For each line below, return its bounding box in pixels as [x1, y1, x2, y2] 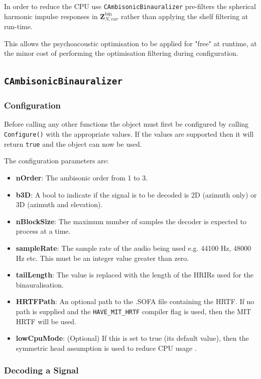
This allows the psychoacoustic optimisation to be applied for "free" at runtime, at [4, 38, 257, 48]
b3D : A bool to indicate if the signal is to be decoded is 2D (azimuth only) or [16, 189, 257, 200]
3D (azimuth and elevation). [16, 199, 103, 210]
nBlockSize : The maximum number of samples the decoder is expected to [16, 216, 246, 226]
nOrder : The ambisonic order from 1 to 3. [16, 172, 148, 182]
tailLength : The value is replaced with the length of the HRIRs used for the [16, 269, 253, 280]
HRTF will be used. [16, 316, 77, 326]
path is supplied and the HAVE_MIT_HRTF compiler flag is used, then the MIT [16, 306, 251, 316]
